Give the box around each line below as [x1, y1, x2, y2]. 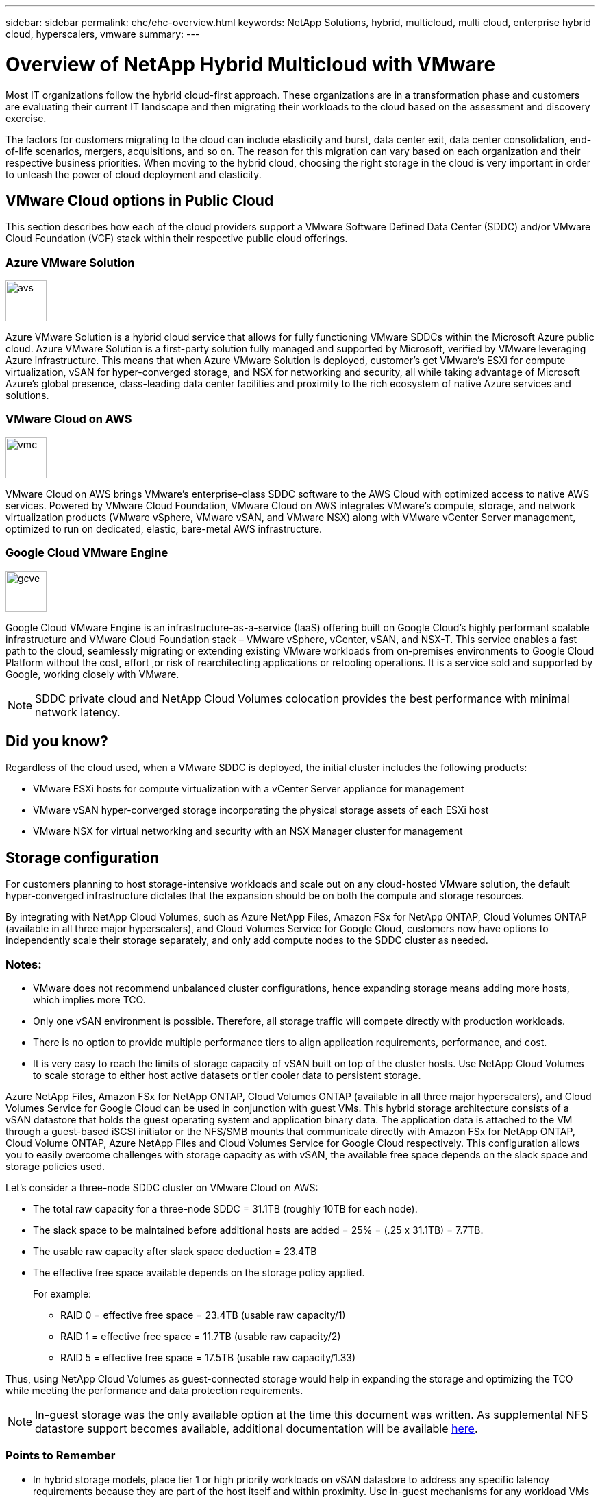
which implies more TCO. [33, 994, 146, 1006]
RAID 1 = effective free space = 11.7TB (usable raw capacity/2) [60, 1330, 341, 1343]
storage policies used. [5, 1160, 105, 1173]
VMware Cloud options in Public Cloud [5, 191, 274, 209]
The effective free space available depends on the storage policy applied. [33, 1267, 365, 1279]
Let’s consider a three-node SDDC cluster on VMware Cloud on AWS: [5, 1182, 318, 1194]
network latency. [35, 705, 121, 719]
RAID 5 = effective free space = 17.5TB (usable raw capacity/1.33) [60, 1352, 356, 1364]
